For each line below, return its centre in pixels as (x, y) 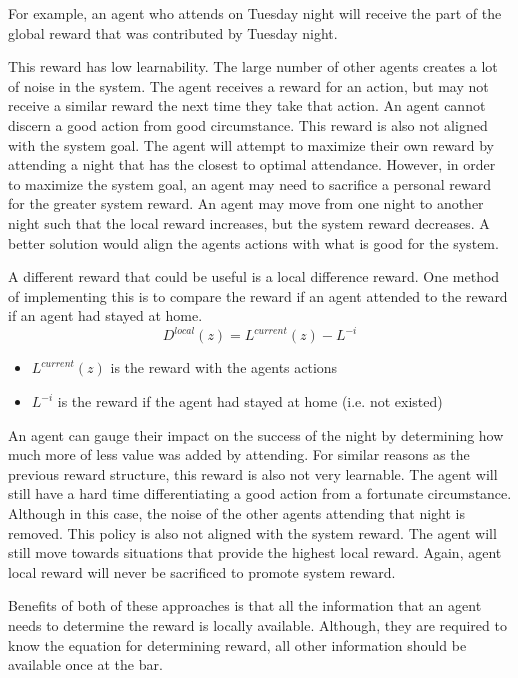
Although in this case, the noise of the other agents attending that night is (236, 512)
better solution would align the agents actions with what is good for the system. (253, 242)
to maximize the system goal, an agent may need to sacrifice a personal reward (249, 183)
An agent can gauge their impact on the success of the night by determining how (256, 434)
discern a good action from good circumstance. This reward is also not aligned (248, 124)
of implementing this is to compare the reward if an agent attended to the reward (258, 295)
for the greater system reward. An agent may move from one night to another (246, 203)
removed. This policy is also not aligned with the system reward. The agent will (252, 532)
